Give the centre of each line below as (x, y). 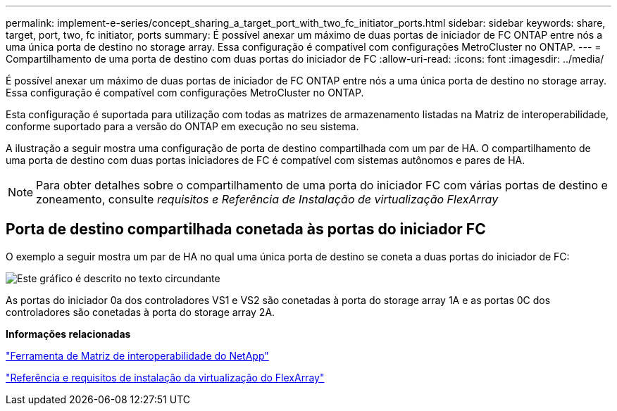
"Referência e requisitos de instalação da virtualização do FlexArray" (165, 377)
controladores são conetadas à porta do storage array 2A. (141, 312)
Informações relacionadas (68, 334)
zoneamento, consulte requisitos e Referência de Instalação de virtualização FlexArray (267, 199)
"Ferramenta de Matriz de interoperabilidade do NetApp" (137, 355)
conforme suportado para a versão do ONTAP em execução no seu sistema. (182, 126)
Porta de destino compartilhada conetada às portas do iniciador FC (246, 229)
